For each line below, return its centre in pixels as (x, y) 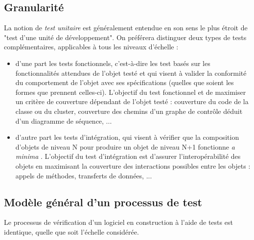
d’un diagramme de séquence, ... (64, 120)
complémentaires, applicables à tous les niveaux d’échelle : (91, 47)
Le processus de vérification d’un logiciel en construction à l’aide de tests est (118, 222)
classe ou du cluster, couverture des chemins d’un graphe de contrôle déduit (129, 111)
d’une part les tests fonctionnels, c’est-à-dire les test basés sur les (113, 63)
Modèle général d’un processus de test (103, 202)
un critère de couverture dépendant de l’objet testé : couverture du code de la (132, 101)
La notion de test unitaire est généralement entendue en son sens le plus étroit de (126, 28)
